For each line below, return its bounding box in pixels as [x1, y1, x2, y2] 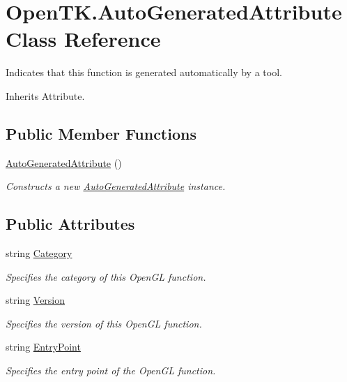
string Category [6, 246, 72, 260]
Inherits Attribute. [6, 88, 85, 103]
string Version [6, 293, 65, 307]
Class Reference [6, 24, 161, 53]
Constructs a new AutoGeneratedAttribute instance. [6, 179, 226, 193]
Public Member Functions [6, 122, 196, 144]
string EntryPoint [6, 339, 81, 354]
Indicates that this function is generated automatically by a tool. [6, 65, 282, 80]
